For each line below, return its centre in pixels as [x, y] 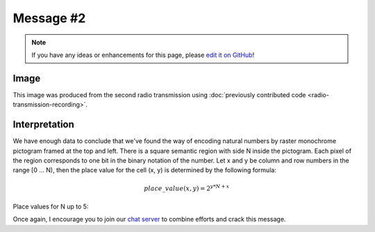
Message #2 [49, 18]
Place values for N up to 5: [51, 206]
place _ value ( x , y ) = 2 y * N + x [186, 188]
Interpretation [43, 125]
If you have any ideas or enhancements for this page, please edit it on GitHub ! [143, 55]
